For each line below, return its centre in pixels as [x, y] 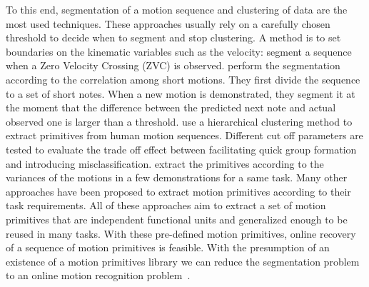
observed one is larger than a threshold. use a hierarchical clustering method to [179, 121]
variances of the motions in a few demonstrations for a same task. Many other [177, 177]
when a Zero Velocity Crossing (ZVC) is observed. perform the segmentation [173, 65]
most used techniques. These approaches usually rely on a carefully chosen [168, 23]
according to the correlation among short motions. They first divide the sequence [183, 79]
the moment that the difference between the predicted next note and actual [171, 107]
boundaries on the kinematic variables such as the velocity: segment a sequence [179, 51]
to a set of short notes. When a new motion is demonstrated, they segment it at [181, 93]
